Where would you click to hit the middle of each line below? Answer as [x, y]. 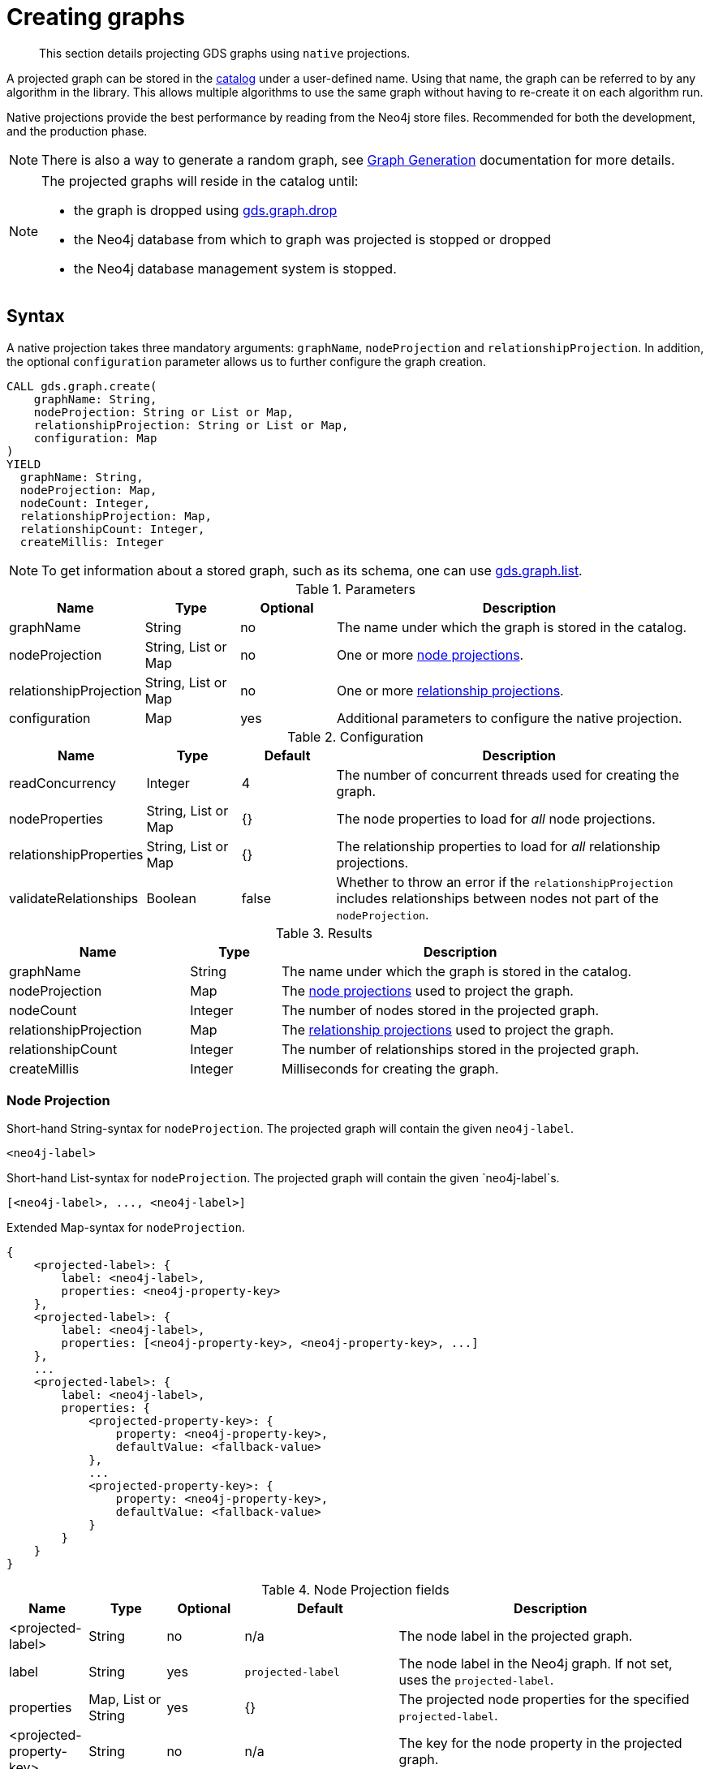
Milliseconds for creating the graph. [390, 1068]
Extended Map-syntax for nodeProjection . [126, 1228]
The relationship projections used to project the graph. [448, 1029]
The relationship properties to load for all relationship [498, 846]
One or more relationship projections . [450, 690]
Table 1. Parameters [355, 589]
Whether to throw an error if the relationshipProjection [505, 882]
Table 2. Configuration [355, 736]
